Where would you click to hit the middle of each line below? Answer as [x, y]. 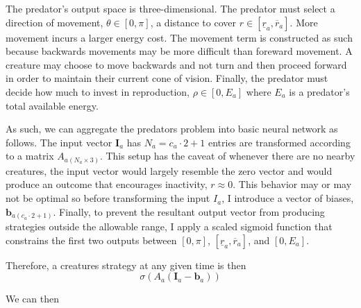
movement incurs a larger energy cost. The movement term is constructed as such [179, 37]
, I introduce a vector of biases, [288, 198]
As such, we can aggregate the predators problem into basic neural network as [172, 129]
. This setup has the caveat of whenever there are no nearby [227, 156]
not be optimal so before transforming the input [108, 198]
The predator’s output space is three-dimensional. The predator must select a [170, 8]
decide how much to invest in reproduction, [98, 91]
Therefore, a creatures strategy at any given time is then [126, 265]
